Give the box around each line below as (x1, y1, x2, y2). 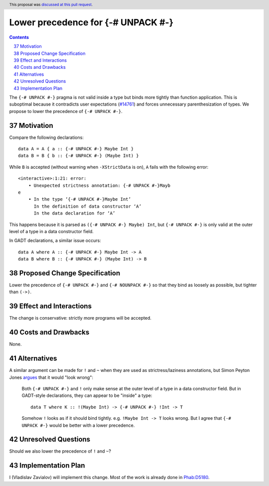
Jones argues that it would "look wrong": (9, 374, 93, 380)
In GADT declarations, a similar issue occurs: (9, 238, 102, 243)
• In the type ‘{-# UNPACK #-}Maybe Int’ (28, 197, 132, 202)
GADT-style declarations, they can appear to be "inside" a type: (21, 392, 152, 398)
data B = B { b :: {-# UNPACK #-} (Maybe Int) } (18, 153, 139, 159)
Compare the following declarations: (9, 134, 84, 140)
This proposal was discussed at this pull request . (9, 2, 93, 7)
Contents (9, 34, 29, 40)
